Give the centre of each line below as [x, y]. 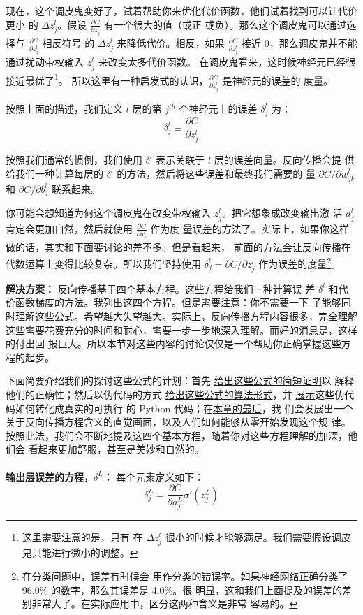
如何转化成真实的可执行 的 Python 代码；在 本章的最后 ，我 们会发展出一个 [184, 408]
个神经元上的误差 [218, 109]
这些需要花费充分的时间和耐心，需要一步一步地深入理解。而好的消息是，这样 [181, 330]
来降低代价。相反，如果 [171, 43]
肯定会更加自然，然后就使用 [69, 228]
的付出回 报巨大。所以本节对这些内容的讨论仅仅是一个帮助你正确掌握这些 [173, 343]
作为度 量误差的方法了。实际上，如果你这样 [250, 228]
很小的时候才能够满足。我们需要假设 [248, 537]
